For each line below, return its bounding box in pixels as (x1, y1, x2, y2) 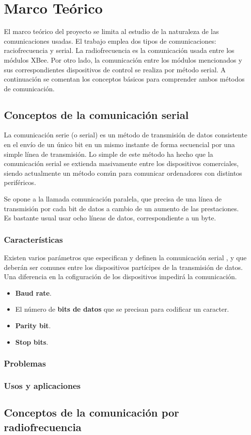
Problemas (4, 357, 46, 369)
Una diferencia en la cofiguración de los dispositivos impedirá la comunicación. (4, 271, 237, 282)
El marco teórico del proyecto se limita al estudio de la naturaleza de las (4, 26, 219, 36)
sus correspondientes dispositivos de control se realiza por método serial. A (4, 64, 226, 74)
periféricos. (4, 177, 36, 187)
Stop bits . (15, 336, 48, 347)
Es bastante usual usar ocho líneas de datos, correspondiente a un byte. (4, 213, 216, 223)
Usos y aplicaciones (4, 379, 81, 391)
